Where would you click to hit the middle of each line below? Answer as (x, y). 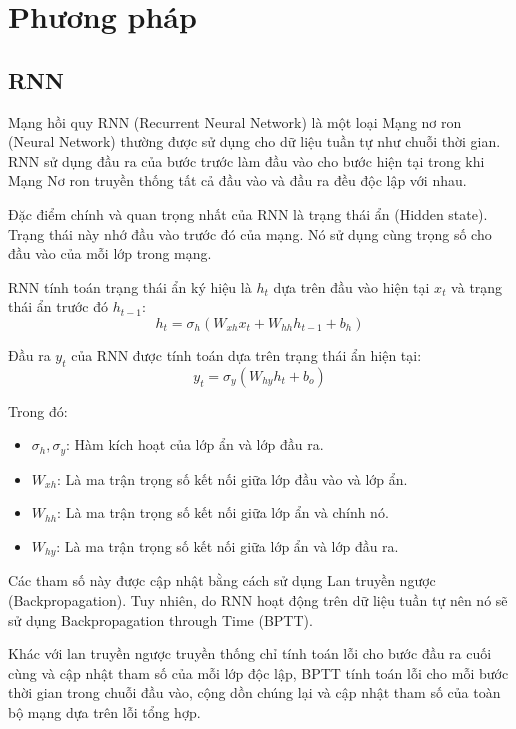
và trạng (477, 286)
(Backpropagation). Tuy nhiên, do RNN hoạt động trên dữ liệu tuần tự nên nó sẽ (258, 600)
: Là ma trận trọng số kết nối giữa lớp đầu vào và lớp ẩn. (232, 478)
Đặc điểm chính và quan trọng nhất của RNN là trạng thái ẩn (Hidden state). (248, 213)
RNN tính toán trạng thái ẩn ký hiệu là (130, 286)
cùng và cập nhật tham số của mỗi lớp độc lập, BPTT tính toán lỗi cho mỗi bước (258, 672)
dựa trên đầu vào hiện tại (351, 286)
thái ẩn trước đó (58, 306)
